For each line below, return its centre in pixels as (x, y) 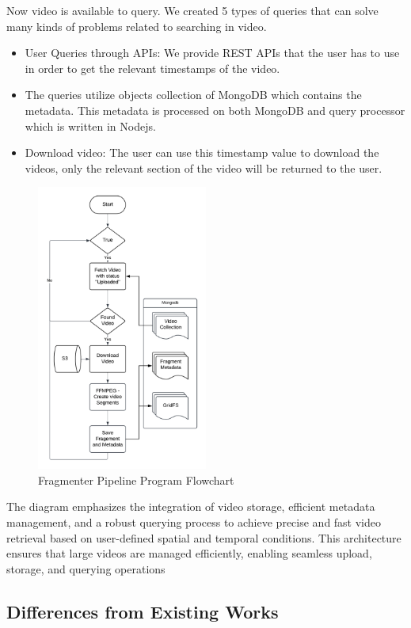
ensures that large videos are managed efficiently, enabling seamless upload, (189, 553)
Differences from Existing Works (143, 611)
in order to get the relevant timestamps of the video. (152, 68)
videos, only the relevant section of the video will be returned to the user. (204, 167)
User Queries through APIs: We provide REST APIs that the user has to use (212, 53)
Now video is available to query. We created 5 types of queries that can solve (192, 10)
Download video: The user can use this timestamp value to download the (202, 152)
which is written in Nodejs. (90, 126)
